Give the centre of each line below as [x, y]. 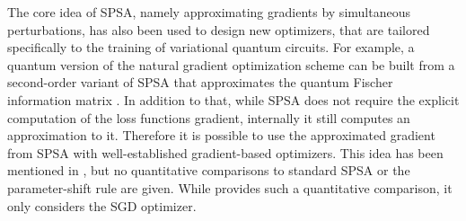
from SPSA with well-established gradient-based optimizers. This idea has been [225, 152]
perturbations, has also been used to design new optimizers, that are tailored [219, 29]
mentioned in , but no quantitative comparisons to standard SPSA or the [209, 170]
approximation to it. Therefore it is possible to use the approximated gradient [221, 135]
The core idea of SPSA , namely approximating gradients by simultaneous [209, 12]
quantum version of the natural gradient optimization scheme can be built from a [231, 64]
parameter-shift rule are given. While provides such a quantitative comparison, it [230, 187]
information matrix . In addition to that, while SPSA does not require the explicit [233, 99]
